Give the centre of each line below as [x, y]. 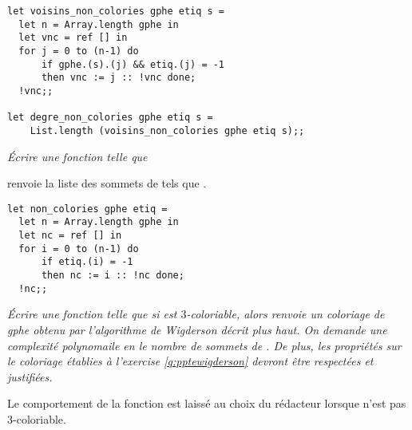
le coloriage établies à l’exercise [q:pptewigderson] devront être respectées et [190, 361]
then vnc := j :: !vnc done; [119, 78]
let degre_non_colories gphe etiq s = [110, 118]
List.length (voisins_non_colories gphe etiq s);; [167, 130]
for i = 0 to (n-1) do [79, 249]
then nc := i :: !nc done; [113, 276]
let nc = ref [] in [70, 236]
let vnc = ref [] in [73, 38]
